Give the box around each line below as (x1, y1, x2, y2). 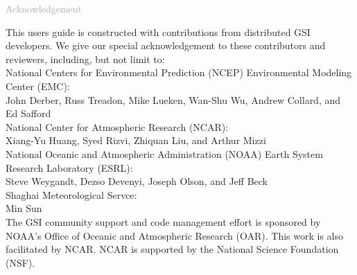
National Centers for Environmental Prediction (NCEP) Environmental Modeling (6, 65, 352, 80)
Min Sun (6, 201, 42, 215)
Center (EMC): (6, 78, 70, 93)
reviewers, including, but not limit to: (6, 51, 165, 66)
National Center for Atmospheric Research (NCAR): (6, 119, 229, 134)
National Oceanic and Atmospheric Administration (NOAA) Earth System (6, 146, 323, 161)
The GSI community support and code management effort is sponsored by (6, 214, 321, 229)
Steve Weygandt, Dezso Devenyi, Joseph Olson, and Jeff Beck (6, 174, 268, 188)
